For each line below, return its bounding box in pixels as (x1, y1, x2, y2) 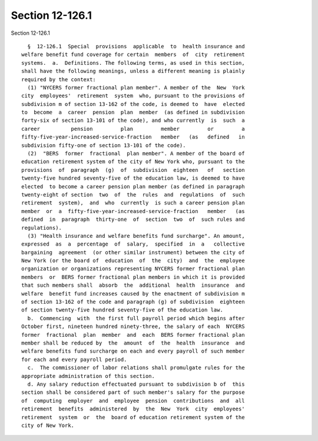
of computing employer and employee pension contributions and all (21, 397, 245, 404)
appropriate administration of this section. (21, 373, 155, 379)
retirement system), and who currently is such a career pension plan (21, 200, 245, 206)
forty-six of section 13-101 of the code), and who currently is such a (21, 117, 245, 124)
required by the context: (21, 76, 97, 82)
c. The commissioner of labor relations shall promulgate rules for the (27, 364, 245, 371)
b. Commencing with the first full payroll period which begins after (27, 315, 245, 321)
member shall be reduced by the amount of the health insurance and (21, 340, 245, 346)
